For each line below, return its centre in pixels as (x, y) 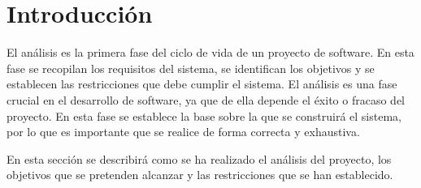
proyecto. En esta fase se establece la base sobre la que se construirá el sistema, (204, 115)
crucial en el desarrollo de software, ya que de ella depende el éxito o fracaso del (206, 99)
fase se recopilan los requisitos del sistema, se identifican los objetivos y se (191, 68)
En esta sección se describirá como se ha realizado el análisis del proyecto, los (199, 158)
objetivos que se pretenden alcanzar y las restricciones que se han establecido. (200, 175)
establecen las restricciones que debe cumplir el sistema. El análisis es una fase (202, 84)
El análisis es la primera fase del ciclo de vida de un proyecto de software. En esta (210, 52)
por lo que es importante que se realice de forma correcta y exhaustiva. (183, 132)
